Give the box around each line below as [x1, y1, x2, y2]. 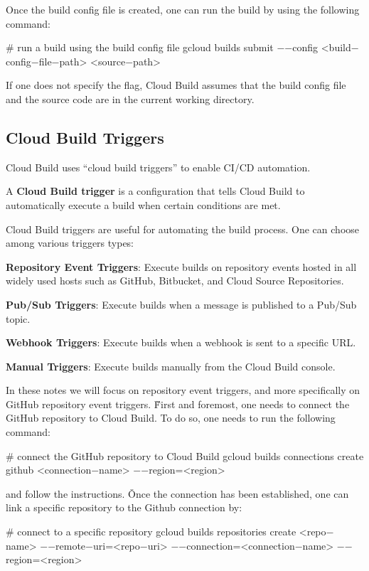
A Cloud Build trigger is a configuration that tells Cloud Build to [6, 183, 305, 198]
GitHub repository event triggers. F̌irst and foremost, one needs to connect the [6, 396, 350, 411]
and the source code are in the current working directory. [6, 91, 255, 106]
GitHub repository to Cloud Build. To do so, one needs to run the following [6, 410, 336, 425]
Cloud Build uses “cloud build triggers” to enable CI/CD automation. [6, 159, 311, 174]
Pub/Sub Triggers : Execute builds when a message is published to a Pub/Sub [6, 297, 357, 311]
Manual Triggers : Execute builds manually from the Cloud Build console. [6, 358, 336, 373]
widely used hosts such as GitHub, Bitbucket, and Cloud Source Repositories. [6, 273, 344, 288]
